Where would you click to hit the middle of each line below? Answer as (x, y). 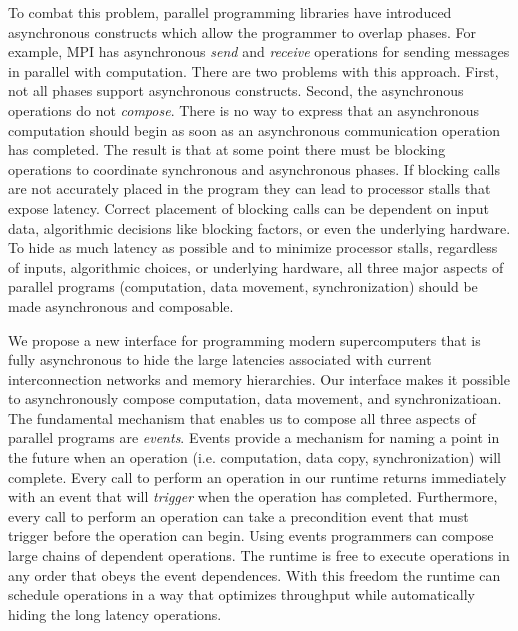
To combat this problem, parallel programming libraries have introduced (230, 12)
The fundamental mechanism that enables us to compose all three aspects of (242, 417)
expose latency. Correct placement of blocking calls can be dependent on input (248, 207)
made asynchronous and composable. (121, 305)
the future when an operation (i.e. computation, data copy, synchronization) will (254, 457)
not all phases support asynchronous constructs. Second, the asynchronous (236, 90)
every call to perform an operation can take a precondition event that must (238, 515)
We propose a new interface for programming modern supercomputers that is (244, 339)
